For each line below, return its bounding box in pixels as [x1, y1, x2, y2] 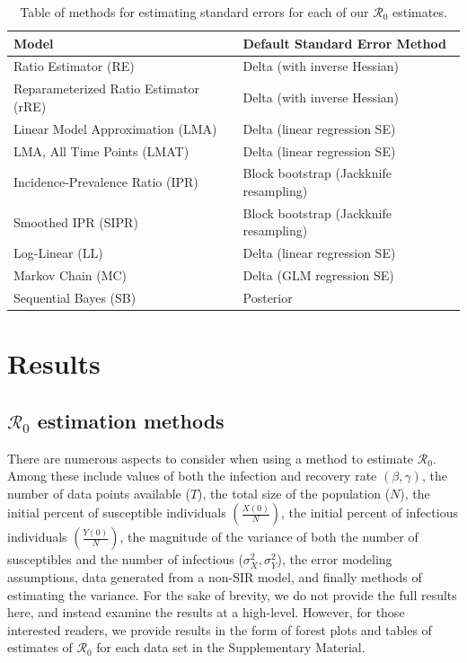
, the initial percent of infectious [281, 503, 458, 522]
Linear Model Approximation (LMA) [13, 119, 217, 137]
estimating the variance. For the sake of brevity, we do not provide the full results [7, 585, 457, 604]
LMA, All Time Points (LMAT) [13, 141, 189, 160]
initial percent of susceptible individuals [7, 503, 226, 522]
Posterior [242, 287, 293, 306]
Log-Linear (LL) [13, 243, 103, 262]
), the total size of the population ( [198, 483, 391, 502]
